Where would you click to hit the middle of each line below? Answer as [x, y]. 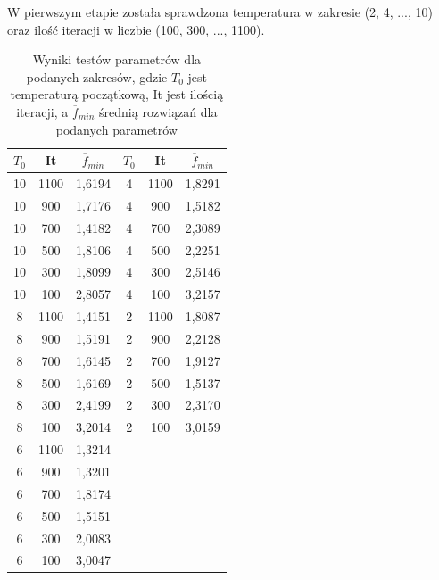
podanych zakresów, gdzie [97, 76]
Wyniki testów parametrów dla [117, 59]
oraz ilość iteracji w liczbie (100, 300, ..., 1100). [136, 29]
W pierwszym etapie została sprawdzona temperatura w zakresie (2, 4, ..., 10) [220, 12]
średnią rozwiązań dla [158, 111]
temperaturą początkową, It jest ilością [117, 94]
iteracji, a [42, 111]
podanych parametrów [116, 129]
